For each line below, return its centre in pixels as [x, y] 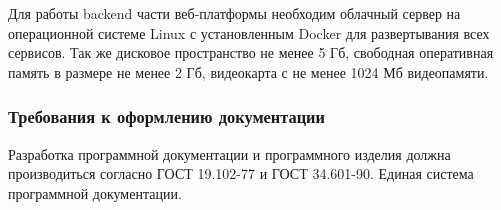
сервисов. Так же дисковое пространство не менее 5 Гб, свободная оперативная [251, 52]
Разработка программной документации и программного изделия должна [229, 153]
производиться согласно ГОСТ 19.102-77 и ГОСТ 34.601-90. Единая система [241, 173]
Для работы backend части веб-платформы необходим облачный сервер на [234, 13]
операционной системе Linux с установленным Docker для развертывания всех [249, 32]
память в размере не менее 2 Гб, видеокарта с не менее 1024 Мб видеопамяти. [248, 71]
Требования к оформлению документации [166, 116]
